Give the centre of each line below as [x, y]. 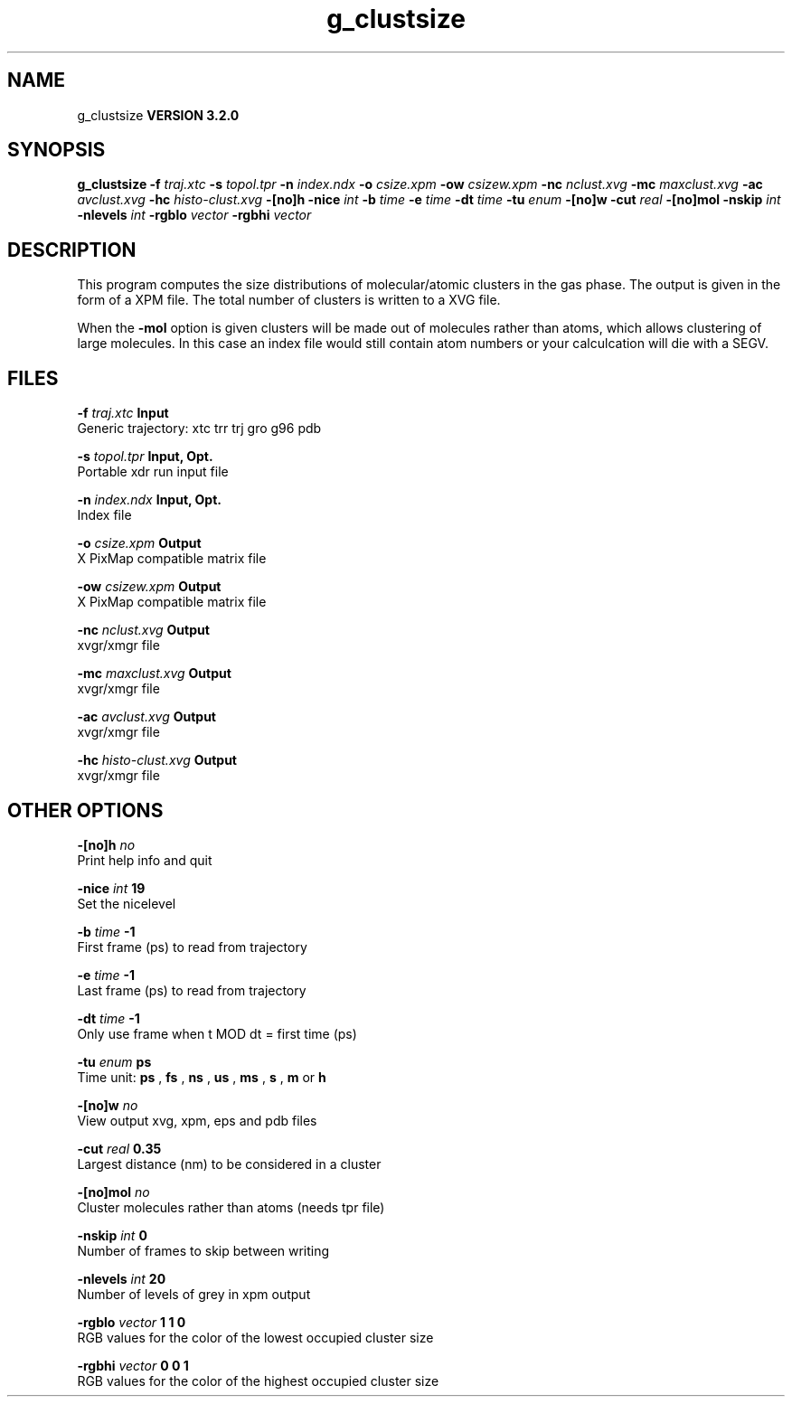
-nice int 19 [111, 888]
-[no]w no [108, 1105]
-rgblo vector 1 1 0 [132, 1322]
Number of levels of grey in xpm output [194, 1294]
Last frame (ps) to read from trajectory [192, 990]
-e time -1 [106, 975]
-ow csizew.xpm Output [149, 587]
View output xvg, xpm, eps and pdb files [197, 1120]
